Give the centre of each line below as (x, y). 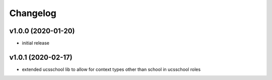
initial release (36, 43)
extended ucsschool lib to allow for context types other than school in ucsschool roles (111, 69)
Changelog (33, 13)
